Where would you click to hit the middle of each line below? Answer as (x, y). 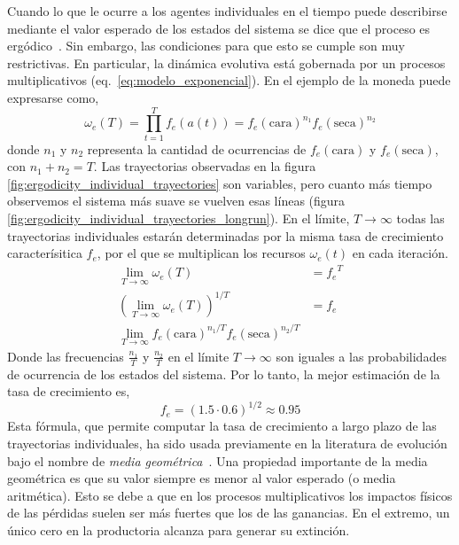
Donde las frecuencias (66, 356)
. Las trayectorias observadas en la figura (205, 166)
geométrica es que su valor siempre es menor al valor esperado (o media (202, 478)
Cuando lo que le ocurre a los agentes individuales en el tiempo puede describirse (227, 11)
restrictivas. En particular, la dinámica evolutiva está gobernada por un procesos (226, 62)
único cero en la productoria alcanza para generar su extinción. (179, 529)
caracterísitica (45, 253)
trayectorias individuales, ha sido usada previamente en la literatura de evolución (227, 443)
